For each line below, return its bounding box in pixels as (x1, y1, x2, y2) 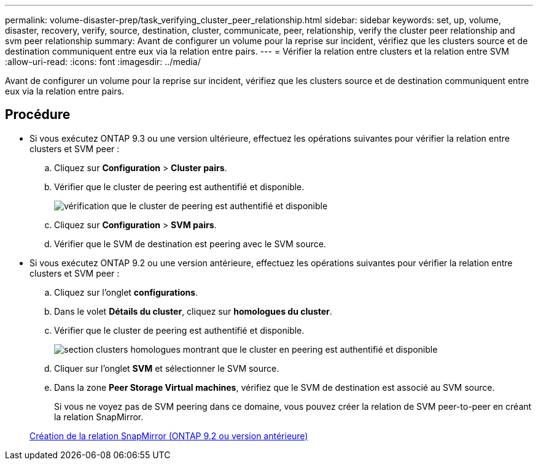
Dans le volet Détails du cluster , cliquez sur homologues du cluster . (54, 306, 332, 317)
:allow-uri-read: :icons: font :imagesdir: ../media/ (5, 56, 201, 67)
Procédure (5, 107, 71, 123)
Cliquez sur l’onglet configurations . (54, 286, 198, 298)
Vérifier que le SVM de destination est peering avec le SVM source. (54, 238, 326, 249)
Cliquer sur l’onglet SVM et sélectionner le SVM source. (54, 363, 279, 374)
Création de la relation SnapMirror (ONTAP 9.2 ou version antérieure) (29, 430, 308, 441)
